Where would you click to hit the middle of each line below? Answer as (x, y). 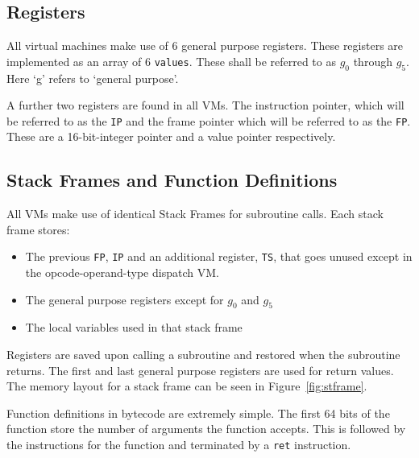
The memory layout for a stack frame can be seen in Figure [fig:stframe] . (187, 386)
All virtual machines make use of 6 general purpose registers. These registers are (205, 45)
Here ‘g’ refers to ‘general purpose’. (93, 78)
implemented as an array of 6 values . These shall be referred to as (171, 61)
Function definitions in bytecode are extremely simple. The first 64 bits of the (198, 413)
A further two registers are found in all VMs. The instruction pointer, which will (205, 105)
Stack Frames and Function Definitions (172, 180)
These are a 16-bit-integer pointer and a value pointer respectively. (171, 136)
